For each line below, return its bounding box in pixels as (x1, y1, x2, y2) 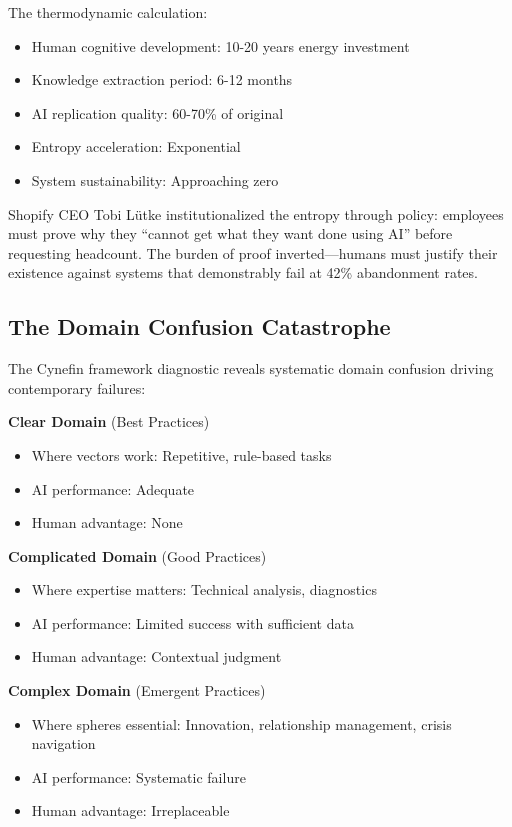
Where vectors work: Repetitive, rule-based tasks (31, 444, 332, 465)
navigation (31, 733, 96, 754)
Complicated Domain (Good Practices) (8, 545, 267, 566)
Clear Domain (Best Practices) (8, 411, 210, 432)
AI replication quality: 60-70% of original (31, 102, 284, 123)
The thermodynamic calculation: (8, 2, 208, 22)
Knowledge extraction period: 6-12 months (31, 69, 293, 90)
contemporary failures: (8, 377, 146, 398)
